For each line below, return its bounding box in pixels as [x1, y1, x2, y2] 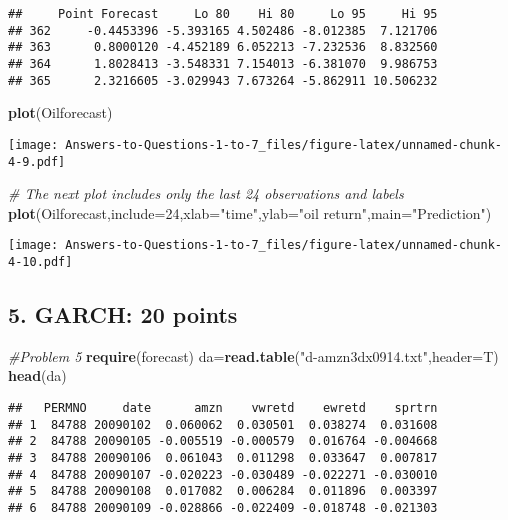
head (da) [8, 365, 67, 386]
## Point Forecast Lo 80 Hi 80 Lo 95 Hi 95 [8, 7, 438, 21]
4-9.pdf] [8, 154, 66, 169]
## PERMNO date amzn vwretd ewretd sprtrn [8, 401, 438, 416]
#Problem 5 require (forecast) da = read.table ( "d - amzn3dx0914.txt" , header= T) [8, 345, 499, 366]
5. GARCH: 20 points [8, 299, 238, 330]
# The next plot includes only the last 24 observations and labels [8, 183, 404, 204]
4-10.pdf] [8, 255, 73, 270]
